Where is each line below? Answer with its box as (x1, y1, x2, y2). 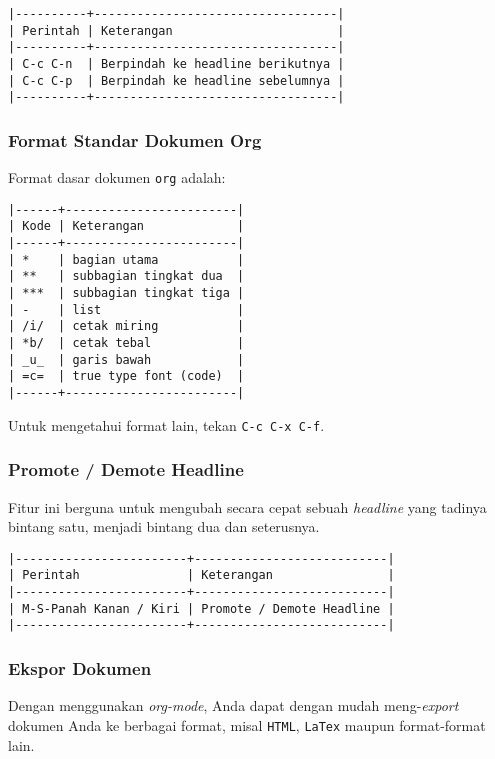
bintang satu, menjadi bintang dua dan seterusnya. (8, 516, 320, 537)
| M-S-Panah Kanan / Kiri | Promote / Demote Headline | (8, 601, 395, 616)
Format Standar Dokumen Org (8, 127, 262, 152)
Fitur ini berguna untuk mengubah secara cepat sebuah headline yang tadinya (8, 496, 487, 517)
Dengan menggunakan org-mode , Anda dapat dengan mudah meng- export (8, 695, 459, 716)
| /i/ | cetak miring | (8, 319, 245, 334)
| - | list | (8, 302, 245, 317)
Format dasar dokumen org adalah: (8, 167, 226, 188)
